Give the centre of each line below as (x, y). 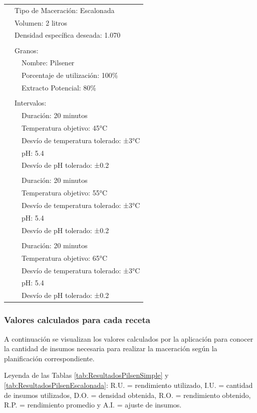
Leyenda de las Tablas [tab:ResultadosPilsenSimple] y (86, 375)
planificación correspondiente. (49, 358)
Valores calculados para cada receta (77, 320)
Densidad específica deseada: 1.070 (68, 35)
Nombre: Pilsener (48, 63)
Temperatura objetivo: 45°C (65, 127)
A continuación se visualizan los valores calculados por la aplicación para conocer (129, 338)
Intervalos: (31, 103)
